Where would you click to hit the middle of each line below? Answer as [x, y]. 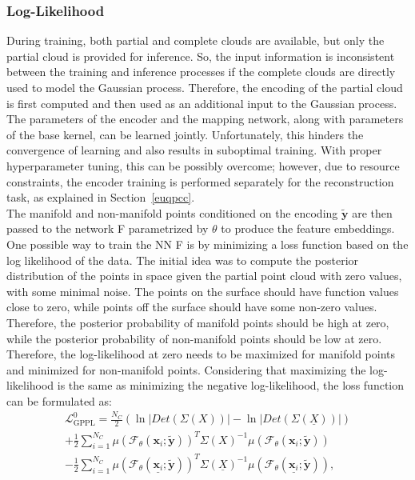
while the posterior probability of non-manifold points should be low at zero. [194, 338]
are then [372, 212]
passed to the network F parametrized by [108, 228]
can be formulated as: [59, 400]
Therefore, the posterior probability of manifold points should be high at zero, [198, 322]
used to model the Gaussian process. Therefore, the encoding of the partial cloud [205, 87]
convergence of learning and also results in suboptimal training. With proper [194, 150]
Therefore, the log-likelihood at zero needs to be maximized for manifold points [201, 354]
